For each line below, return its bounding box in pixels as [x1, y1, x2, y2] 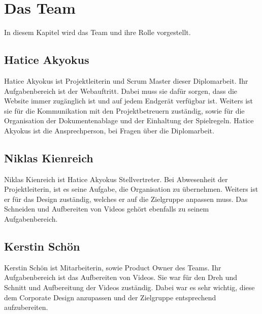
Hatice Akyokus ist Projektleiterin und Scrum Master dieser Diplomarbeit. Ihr [4, 75, 248, 86]
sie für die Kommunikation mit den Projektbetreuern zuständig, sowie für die [4, 105, 245, 116]
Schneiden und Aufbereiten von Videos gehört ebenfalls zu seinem [4, 203, 209, 214]
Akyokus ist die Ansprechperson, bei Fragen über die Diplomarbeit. [4, 125, 214, 135]
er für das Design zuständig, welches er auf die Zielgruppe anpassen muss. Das [4, 193, 248, 204]
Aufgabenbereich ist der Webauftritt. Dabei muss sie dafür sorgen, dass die [4, 85, 238, 96]
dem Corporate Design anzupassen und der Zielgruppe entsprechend [4, 292, 216, 302]
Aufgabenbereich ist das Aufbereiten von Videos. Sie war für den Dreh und [4, 272, 238, 283]
